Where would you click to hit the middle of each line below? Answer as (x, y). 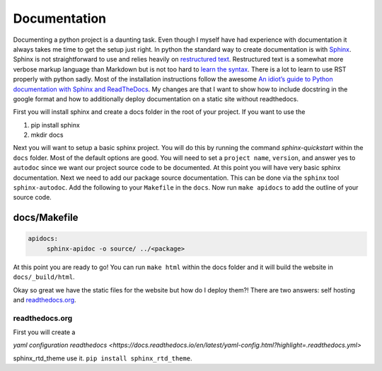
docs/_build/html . (44, 277)
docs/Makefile (46, 218)
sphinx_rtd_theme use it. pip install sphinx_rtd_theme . (103, 358)
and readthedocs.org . (45, 299)
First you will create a (44, 332)
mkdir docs (47, 135)
